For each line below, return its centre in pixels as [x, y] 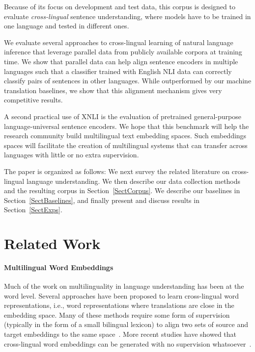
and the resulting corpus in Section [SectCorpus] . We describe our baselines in [122, 190]
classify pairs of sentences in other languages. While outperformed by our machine [128, 81]
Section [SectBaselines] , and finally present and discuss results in [102, 200]
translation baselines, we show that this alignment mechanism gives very [113, 90]
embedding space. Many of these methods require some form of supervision [117, 314]
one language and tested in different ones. [67, 26]
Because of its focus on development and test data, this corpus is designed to [120, 6]
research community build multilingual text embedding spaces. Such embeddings [125, 136]
